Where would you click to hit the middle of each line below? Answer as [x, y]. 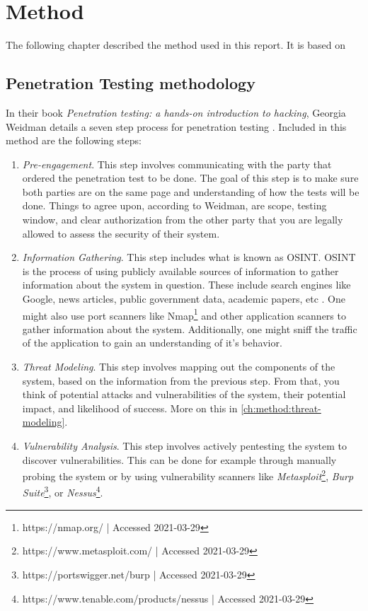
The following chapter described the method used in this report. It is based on [176, 45]
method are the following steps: [74, 140]
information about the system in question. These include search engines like [186, 285]
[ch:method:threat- [281, 408]
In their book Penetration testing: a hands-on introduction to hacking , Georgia [176, 112]
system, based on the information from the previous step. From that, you [181, 380]
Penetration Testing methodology [131, 83]
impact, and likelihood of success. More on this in [130, 408]
